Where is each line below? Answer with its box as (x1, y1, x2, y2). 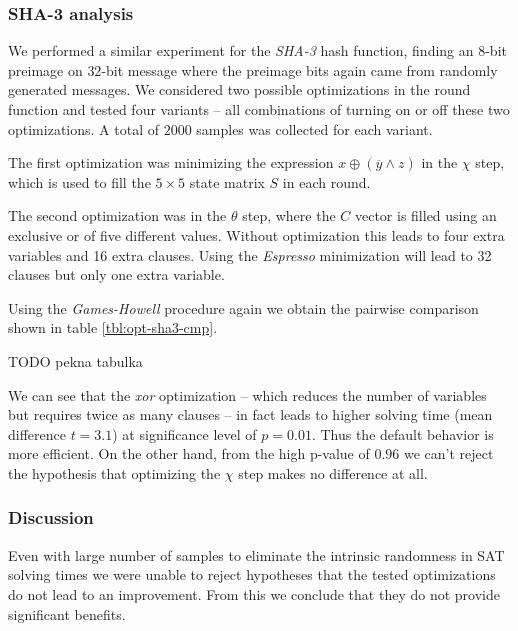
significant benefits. (8, 603, 126, 624)
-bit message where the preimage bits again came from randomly (101, 59, 498, 80)
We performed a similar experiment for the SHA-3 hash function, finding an (8, 40, 474, 61)
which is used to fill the (8, 171, 151, 192)
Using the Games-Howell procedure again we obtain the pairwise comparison (8, 297, 479, 318)
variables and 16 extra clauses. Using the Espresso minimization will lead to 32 (8, 244, 492, 265)
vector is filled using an (354, 205, 497, 226)
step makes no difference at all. (238, 462, 428, 483)
